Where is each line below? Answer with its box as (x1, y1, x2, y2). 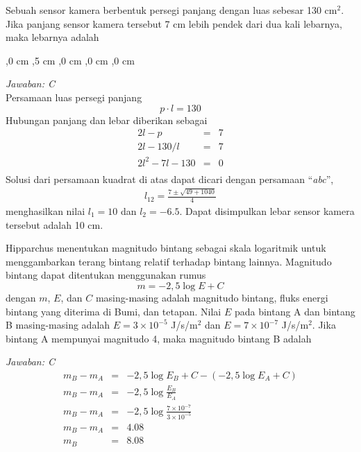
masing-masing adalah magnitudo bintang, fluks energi (95, 290, 328, 304)
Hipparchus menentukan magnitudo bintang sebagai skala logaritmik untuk (6, 241, 326, 255)
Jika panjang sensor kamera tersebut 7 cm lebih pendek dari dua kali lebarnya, (6, 16, 342, 31)
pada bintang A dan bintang (234, 304, 355, 318)
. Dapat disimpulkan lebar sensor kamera (179, 203, 355, 218)
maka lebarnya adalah (6, 30, 99, 44)
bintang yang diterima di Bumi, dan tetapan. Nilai (6, 304, 221, 318)
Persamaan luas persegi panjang (6, 89, 142, 104)
